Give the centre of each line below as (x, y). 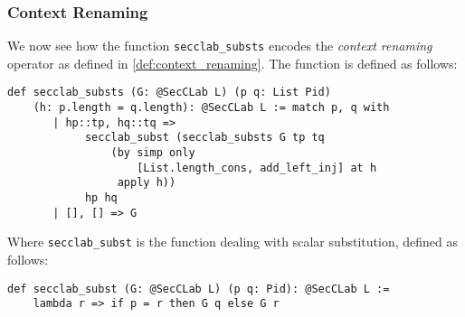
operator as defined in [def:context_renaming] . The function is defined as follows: (232, 63)
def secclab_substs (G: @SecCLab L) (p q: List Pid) (169, 93)
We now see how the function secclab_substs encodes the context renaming (220, 46)
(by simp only (153, 153)
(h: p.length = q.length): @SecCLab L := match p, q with (211, 108)
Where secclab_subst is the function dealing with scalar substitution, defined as (233, 242)
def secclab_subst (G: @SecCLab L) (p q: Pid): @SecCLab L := (199, 289)
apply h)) (147, 183)
